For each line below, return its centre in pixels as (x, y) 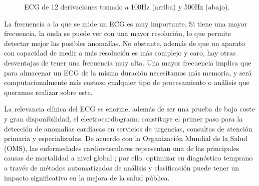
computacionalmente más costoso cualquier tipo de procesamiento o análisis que (127, 82)
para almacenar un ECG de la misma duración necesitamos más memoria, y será (128, 72)
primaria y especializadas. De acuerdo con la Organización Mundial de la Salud (126, 138)
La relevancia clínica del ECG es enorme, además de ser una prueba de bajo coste (129, 109)
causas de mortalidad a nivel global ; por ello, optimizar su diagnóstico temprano (128, 158)
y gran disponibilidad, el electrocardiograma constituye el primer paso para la (123, 118)
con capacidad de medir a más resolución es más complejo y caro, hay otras (120, 53)
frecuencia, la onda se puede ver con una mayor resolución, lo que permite (117, 33)
